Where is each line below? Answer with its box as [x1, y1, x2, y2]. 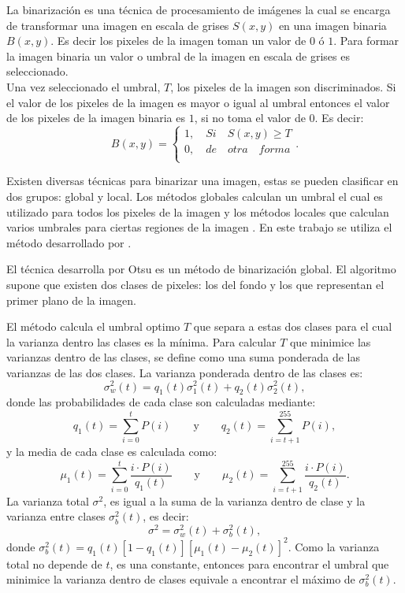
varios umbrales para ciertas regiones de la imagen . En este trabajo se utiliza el [6, 219, 392, 235]
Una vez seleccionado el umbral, [6, 78, 161, 95]
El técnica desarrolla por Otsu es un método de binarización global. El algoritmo [6, 261, 396, 277]
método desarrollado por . [6, 234, 132, 250]
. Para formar [333, 32, 399, 49]
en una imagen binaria [278, 17, 387, 33]
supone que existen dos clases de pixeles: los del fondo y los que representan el [6, 276, 385, 292]
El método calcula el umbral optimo [6, 318, 180, 335]
